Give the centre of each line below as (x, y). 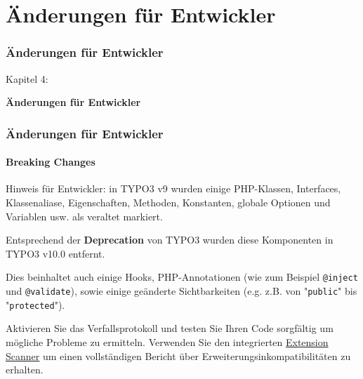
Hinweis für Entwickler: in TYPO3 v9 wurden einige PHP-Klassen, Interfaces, (173, 188)
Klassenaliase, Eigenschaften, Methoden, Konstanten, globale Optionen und (168, 202)
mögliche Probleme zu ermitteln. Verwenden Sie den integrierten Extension (167, 341)
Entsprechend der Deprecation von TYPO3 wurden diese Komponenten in (170, 240)
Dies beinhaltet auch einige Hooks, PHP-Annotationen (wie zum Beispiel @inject (182, 277)
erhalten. (25, 370)
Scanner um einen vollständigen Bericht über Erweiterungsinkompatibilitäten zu (178, 355)
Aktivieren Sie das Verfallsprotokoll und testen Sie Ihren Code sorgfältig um (170, 328)
